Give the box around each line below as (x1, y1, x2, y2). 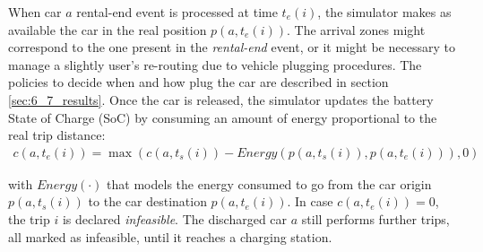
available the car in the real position (8, 20, 207, 39)
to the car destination (88, 192, 207, 211)
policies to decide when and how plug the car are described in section (8, 73, 389, 91)
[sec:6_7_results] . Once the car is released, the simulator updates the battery (8, 90, 434, 109)
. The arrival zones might (287, 20, 426, 39)
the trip (8, 209, 50, 228)
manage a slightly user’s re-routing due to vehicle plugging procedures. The (8, 55, 422, 74)
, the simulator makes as (317, 3, 452, 21)
